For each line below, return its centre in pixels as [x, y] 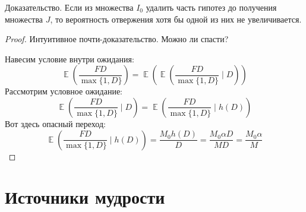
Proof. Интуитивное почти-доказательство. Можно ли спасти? [117, 39]
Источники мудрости [85, 197]
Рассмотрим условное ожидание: [64, 91]
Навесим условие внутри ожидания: [70, 58]
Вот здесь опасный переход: [55, 123]
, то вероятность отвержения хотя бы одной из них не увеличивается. [176, 19]
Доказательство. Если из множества [69, 7]
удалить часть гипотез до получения [211, 7]
